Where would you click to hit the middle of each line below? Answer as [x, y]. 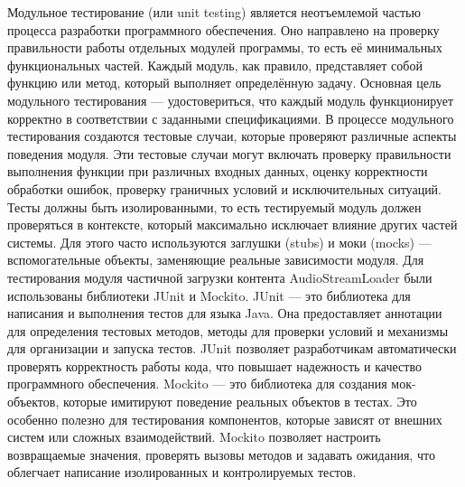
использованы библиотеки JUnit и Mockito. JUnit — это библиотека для [209, 295]
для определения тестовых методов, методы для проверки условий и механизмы [228, 330]
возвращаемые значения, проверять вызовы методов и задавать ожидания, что [221, 454]
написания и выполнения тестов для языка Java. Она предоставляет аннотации [225, 313]
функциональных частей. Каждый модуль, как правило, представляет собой [215, 65]
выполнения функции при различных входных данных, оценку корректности [218, 171]
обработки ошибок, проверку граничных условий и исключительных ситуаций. [225, 188]
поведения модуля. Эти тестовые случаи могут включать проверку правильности [229, 153]
